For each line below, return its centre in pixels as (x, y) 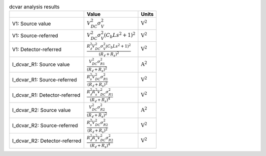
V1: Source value (32, 24)
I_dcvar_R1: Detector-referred (46, 95)
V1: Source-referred (35, 35)
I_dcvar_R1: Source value (41, 65)
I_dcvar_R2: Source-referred (45, 126)
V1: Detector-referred (37, 49)
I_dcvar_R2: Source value (41, 110)
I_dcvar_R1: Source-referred (45, 79)
